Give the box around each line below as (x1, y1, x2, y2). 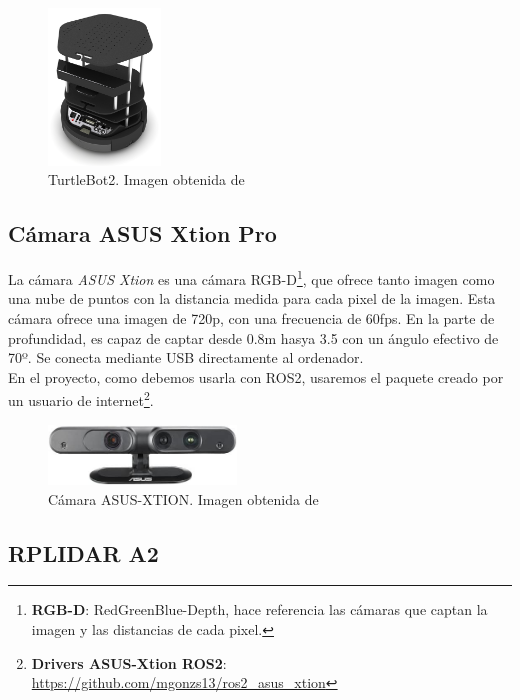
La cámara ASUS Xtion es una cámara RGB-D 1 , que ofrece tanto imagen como (8, 266, 495, 289)
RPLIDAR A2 (8, 537, 159, 568)
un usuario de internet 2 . (8, 387, 154, 411)
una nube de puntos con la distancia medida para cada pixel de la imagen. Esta (8, 288, 496, 309)
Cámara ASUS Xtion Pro (8, 218, 277, 249)
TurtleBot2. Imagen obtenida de (48, 169, 245, 190)
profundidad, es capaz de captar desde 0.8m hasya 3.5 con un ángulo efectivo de (8, 327, 499, 348)
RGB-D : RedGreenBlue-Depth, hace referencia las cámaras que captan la (31, 599, 488, 620)
